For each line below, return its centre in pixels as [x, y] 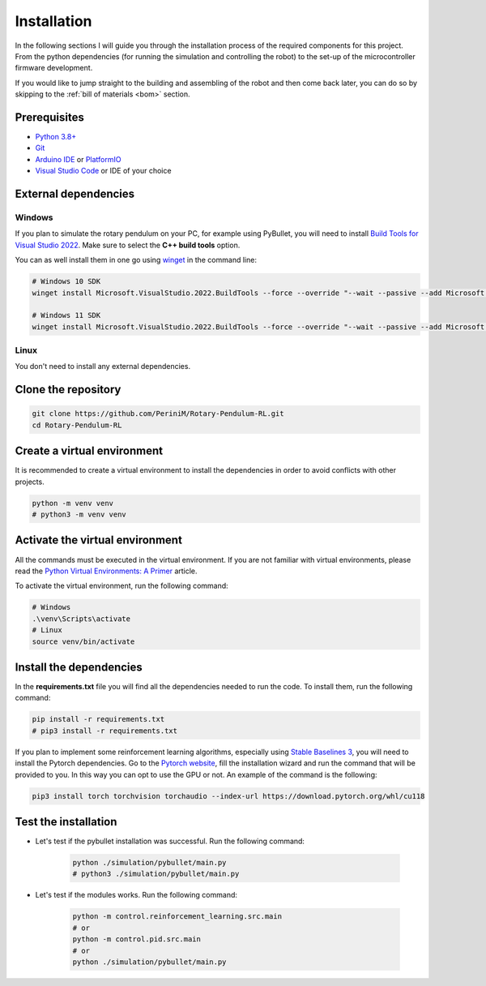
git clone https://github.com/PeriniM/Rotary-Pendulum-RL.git [158, 414]
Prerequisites [49, 117]
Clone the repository [68, 390]
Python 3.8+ [56, 137]
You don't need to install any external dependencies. [102, 367]
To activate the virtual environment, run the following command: [122, 586]
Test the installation [66, 822]
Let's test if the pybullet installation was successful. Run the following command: [170, 841]
